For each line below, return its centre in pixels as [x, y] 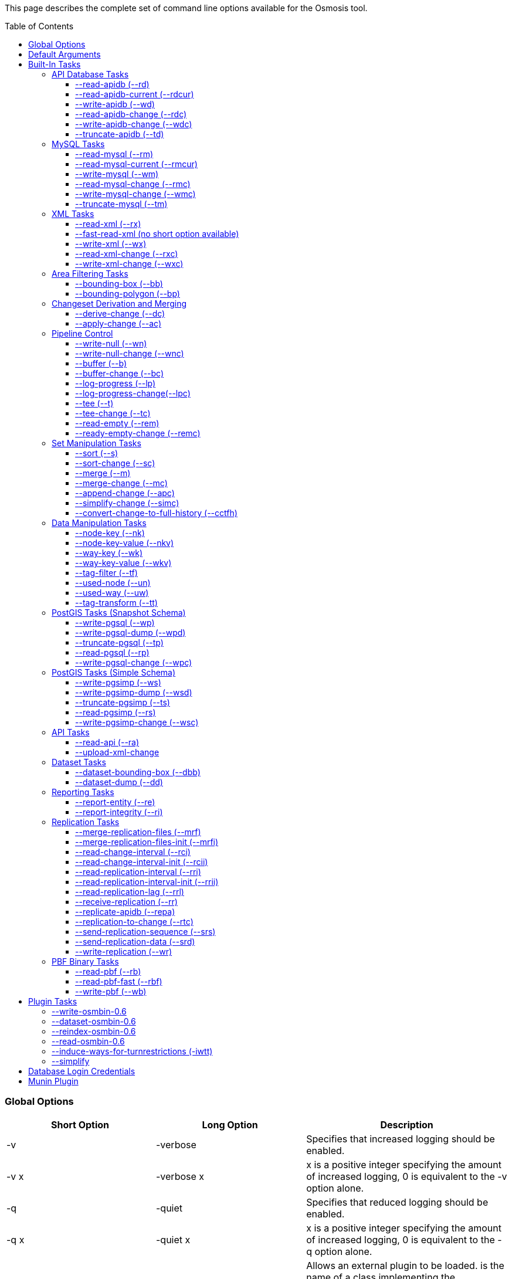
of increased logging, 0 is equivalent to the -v [407, 1176]
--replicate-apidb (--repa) [125, 912]
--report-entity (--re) [115, 802]
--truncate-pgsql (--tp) [119, 642]
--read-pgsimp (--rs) [116, 712]
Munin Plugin [53, 1081]
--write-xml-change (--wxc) [129, 264]
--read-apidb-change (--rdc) [131, 114]
